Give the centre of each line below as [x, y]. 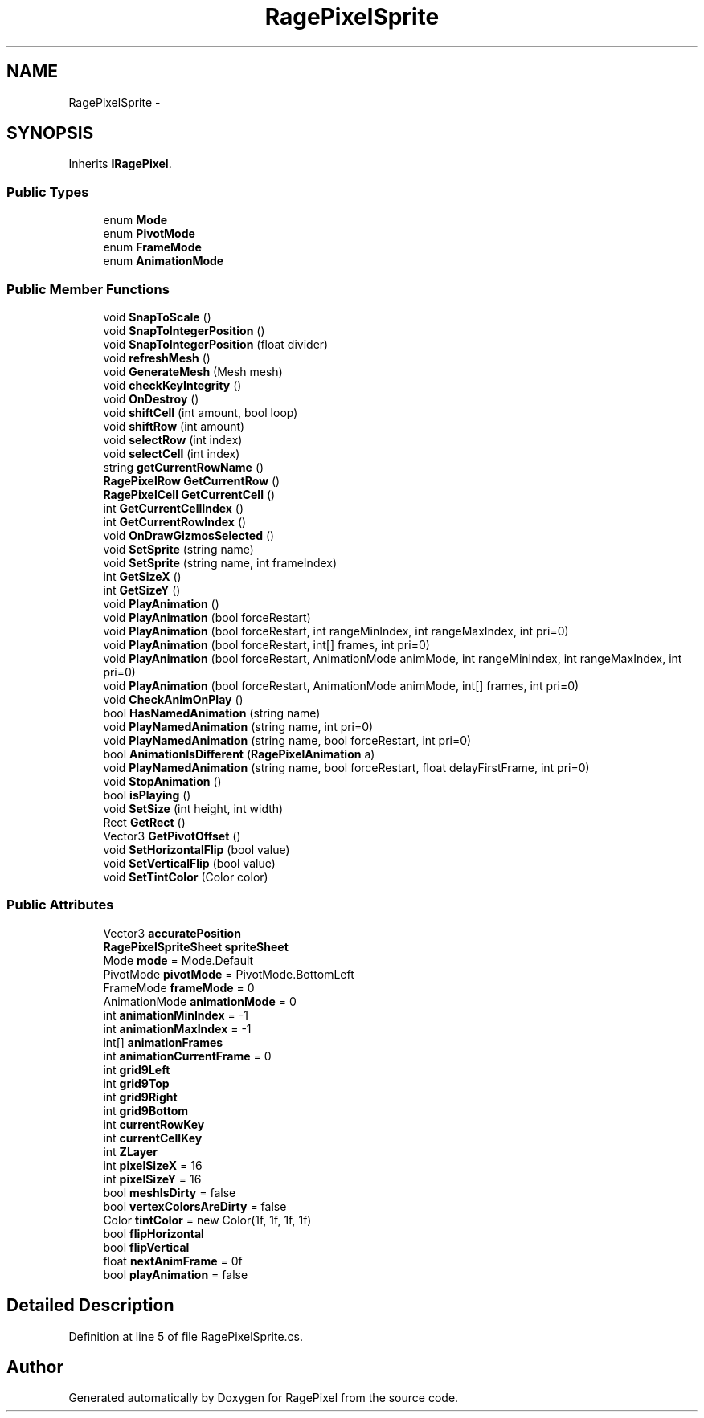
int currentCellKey [153, 1138]
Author [35, 1367]
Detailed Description [90, 1306]
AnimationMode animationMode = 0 [200, 1001]
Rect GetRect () [144, 822]
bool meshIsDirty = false [170, 1192]
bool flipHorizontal [153, 1233]
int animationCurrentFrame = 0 [187, 1056]
